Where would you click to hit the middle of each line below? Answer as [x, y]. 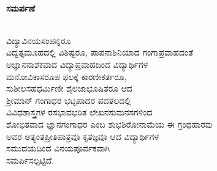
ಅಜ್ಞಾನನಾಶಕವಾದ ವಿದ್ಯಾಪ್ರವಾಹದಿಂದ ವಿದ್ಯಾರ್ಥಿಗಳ [77, 64]
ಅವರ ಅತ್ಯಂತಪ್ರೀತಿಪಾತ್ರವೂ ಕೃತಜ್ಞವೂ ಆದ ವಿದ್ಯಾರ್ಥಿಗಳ [82, 136]
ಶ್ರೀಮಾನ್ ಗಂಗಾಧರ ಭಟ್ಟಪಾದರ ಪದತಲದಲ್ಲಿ [69, 100]
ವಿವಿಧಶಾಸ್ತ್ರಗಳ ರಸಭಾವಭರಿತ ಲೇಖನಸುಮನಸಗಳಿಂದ [79, 112]
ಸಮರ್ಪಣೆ [21, 8]
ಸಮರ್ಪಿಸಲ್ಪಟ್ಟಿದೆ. [30, 160]
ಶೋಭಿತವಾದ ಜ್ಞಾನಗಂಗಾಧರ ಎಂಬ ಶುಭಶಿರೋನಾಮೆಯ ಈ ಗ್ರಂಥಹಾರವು [109, 124]
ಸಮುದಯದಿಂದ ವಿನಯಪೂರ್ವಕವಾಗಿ [58, 148]
